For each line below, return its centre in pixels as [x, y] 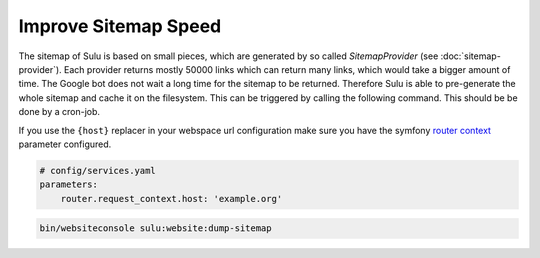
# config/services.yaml [98, 170]
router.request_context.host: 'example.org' [171, 198]
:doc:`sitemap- [471, 56]
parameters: [69, 184]
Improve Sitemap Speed [120, 26]
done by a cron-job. [59, 112]
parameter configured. [65, 144]
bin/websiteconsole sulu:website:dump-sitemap [155, 228]
